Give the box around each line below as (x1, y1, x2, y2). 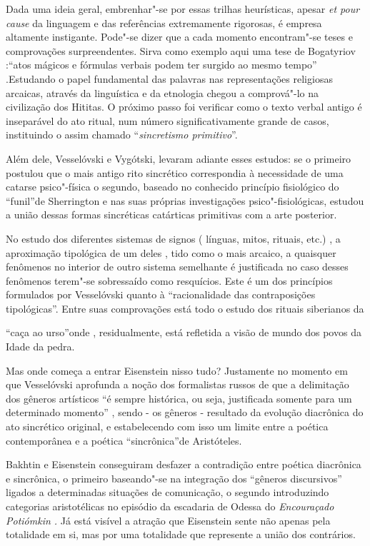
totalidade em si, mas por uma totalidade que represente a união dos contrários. (6, 527, 356, 542)
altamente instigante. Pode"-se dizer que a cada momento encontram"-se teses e (6, 29, 353, 44)
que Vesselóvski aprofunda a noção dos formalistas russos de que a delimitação (6, 377, 349, 392)
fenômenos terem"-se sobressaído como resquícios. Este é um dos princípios (6, 273, 333, 288)
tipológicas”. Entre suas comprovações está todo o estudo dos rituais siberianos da (6, 300, 364, 315)
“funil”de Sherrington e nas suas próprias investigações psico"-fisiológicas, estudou (6, 193, 364, 208)
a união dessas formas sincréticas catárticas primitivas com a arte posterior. (6, 207, 337, 222)
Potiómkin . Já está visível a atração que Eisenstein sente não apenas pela (6, 512, 331, 527)
